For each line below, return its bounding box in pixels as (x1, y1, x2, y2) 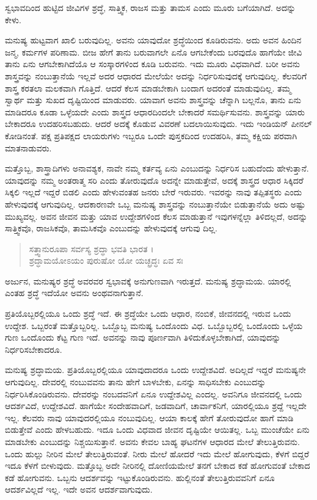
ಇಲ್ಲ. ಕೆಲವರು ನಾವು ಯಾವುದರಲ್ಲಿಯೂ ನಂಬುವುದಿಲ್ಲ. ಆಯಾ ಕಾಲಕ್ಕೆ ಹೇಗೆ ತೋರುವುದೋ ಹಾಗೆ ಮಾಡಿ (5, 411, 294, 424)
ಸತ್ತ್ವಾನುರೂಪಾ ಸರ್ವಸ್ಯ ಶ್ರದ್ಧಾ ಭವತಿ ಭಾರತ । (29, 242, 154, 255)
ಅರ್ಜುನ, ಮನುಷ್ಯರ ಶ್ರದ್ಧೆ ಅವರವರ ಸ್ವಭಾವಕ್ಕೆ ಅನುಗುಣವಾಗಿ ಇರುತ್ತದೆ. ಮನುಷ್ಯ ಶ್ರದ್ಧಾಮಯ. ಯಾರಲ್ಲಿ (5, 274, 291, 287)
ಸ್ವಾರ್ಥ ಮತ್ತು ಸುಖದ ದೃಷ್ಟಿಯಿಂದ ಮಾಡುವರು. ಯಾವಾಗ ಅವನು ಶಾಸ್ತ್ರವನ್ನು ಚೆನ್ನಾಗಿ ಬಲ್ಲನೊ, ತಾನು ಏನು (5, 93, 302, 106)
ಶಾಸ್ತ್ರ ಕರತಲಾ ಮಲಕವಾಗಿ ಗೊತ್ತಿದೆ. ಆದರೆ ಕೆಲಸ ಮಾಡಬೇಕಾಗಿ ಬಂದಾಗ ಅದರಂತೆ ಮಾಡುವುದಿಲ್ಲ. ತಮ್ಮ (5, 81, 291, 94)
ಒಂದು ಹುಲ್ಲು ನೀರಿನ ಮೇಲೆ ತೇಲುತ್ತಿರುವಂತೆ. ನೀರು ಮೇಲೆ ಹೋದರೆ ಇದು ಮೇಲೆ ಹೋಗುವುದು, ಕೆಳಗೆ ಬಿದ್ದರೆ (5, 447, 309, 460)
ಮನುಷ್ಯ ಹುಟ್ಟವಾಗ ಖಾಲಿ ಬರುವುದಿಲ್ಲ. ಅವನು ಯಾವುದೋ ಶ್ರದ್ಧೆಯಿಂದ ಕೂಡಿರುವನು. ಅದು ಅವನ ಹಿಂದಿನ (5, 34, 302, 46)
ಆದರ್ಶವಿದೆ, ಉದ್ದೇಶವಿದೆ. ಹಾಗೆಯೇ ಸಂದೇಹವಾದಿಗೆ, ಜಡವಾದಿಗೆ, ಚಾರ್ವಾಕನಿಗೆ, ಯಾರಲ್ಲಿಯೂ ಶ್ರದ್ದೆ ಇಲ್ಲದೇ (5, 399, 307, 412)
